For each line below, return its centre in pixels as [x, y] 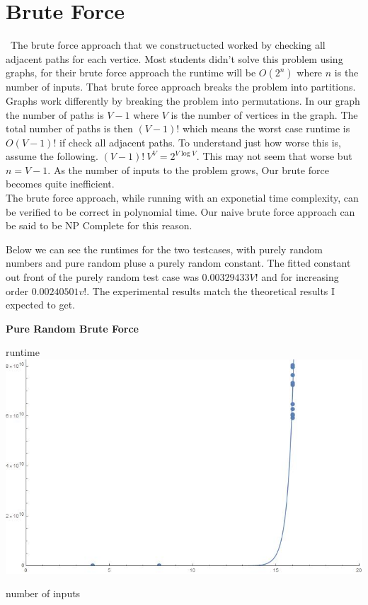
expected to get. [40, 305]
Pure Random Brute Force [72, 328]
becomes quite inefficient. [60, 184]
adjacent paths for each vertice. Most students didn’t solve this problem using [174, 58]
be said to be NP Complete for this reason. [99, 225]
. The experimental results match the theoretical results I [211, 290]
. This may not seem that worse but [274, 156]
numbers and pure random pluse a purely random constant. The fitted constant [178, 263]
